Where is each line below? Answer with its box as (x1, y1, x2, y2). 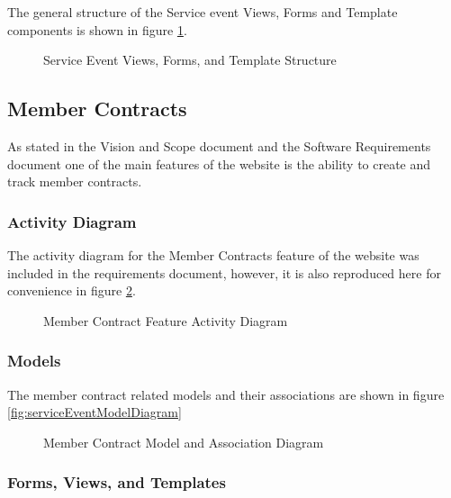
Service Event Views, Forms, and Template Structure (43, 50, 337, 69)
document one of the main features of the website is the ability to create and (7, 154, 431, 173)
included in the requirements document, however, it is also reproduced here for (7, 263, 441, 282)
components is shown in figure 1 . (7, 20, 187, 39)
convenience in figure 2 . (7, 281, 136, 300)
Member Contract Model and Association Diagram (43, 432, 324, 451)
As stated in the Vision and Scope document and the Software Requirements (7, 136, 431, 155)
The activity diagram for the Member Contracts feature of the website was (7, 245, 419, 264)
